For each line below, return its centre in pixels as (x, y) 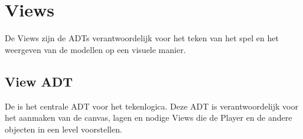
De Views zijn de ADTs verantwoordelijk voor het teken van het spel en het (142, 38)
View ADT (39, 81)
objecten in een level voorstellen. (63, 129)
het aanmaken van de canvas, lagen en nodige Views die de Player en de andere (149, 118)
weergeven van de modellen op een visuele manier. (95, 49)
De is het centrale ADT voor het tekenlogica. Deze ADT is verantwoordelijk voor (151, 106)
